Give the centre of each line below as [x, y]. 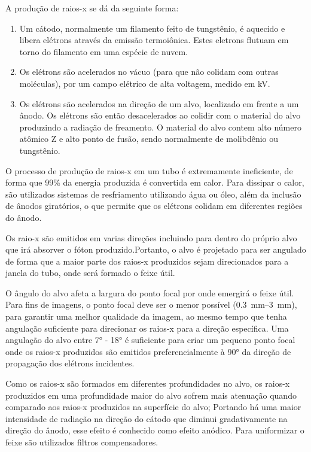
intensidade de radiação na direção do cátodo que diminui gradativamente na [147, 418]
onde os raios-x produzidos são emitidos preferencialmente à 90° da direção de [148, 351]
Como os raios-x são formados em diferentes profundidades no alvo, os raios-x [148, 383]
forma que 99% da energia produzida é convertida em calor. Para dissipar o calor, [155, 182]
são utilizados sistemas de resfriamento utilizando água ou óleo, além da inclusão [153, 194]
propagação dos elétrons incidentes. [70, 363]
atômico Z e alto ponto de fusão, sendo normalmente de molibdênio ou [149, 139]
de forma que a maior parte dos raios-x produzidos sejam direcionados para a [147, 261]
